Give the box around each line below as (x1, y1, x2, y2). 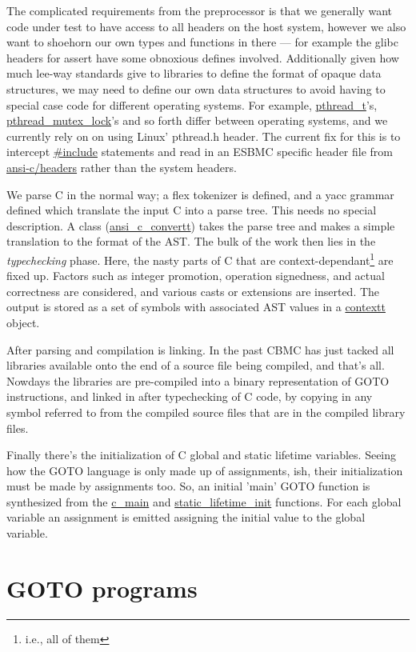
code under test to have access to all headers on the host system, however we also (6, 18, 406, 34)
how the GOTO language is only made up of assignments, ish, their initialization (6, 462, 403, 478)
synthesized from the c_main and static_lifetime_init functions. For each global (6, 493, 402, 510)
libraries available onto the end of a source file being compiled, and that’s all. (6, 357, 385, 374)
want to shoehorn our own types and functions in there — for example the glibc (6, 34, 399, 50)
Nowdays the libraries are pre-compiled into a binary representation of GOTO (6, 372, 390, 389)
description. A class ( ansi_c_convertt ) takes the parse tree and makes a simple (6, 217, 395, 234)
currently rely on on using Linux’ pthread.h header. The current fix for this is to (6, 127, 401, 144)
